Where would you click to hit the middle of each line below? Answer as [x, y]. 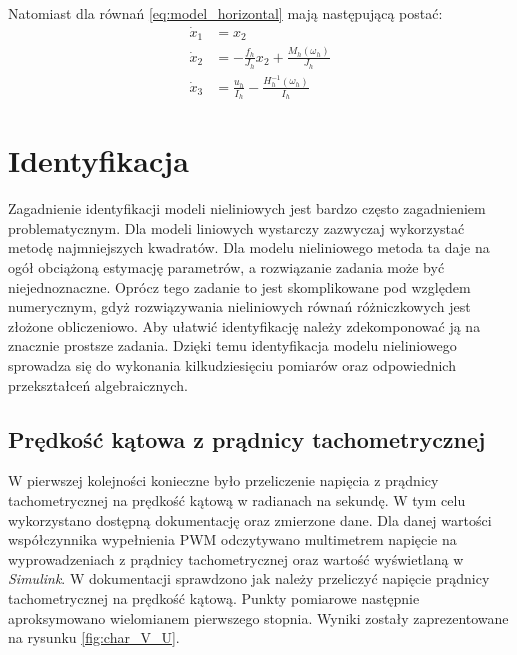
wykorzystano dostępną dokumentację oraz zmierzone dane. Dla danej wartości [250, 519]
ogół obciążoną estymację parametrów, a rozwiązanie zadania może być [226, 266]
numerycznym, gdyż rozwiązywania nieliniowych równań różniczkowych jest [239, 306]
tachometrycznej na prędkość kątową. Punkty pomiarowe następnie [214, 597]
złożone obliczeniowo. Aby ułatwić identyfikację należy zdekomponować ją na [244, 325]
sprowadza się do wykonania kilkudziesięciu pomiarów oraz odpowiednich [232, 364]
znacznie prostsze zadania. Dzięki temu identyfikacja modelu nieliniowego [232, 345]
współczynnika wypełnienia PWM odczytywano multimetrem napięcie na [232, 539]
